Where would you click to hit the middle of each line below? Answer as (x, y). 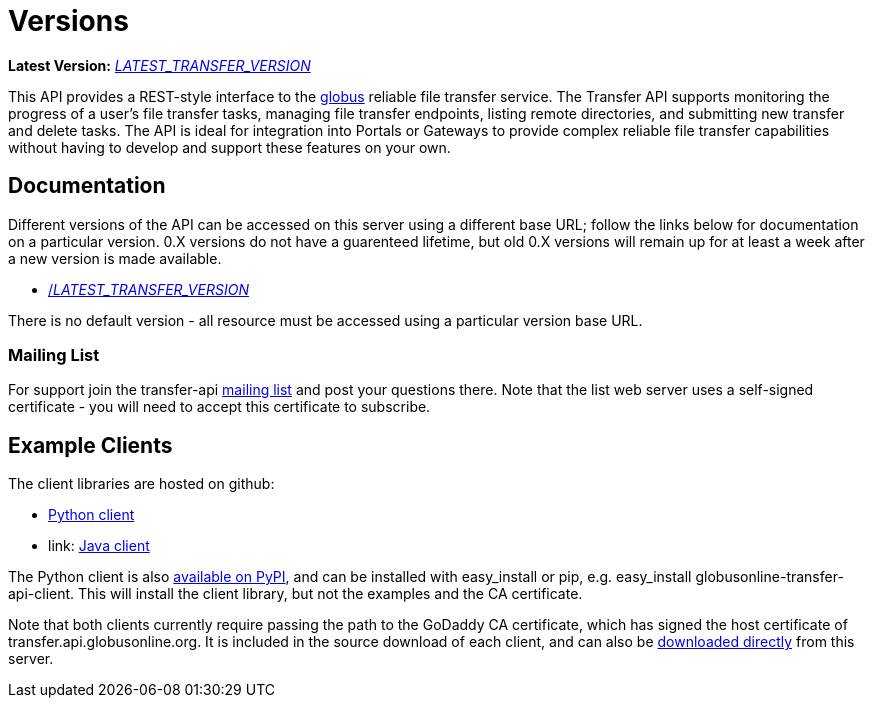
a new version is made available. (115, 258)
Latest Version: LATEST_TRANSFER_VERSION (159, 65)
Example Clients (90, 445)
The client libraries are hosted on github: (141, 484)
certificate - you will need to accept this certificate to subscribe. (219, 407)
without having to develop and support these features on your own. (229, 147)
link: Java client (99, 546)
